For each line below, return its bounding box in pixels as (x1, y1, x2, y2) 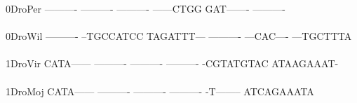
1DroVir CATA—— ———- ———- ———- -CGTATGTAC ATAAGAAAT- (6, 56, 339, 71)
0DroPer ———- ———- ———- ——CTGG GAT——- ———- (6, 1, 285, 15)
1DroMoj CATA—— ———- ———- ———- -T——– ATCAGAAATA (6, 83, 314, 98)
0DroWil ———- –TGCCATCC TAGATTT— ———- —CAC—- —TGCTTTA (6, 29, 352, 43)
